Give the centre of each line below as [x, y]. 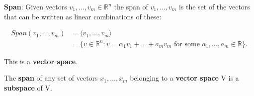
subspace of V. [28, 87]
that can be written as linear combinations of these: [83, 16]
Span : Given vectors [36, 6]
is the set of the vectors [214, 6]
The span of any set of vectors [51, 78]
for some [187, 44]
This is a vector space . [41, 61]
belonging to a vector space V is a [184, 78]
